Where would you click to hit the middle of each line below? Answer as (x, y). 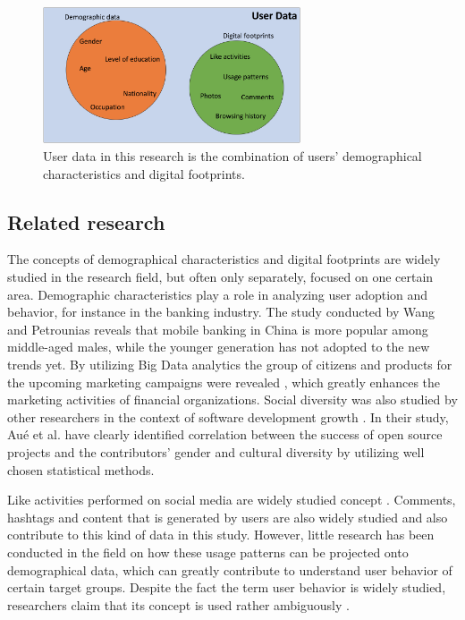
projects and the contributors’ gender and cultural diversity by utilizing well (216, 451)
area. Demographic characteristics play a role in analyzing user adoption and (218, 294)
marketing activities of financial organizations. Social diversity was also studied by (232, 399)
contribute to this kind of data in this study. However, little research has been (221, 535)
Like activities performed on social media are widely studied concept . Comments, (232, 500)
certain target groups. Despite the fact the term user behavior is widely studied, (227, 587)
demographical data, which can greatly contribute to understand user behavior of (230, 569)
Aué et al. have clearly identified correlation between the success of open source (225, 434)
